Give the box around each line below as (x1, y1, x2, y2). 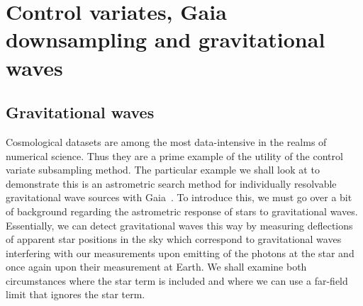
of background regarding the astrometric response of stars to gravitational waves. (6, 203, 358, 218)
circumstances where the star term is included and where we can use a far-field (6, 273, 348, 288)
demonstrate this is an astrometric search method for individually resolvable (6, 176, 337, 191)
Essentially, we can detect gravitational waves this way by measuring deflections (6, 217, 353, 232)
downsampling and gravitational (6, 25, 325, 54)
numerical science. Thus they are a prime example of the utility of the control (6, 148, 343, 163)
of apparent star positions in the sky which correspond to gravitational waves (6, 232, 342, 246)
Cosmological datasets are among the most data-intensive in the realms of (6, 134, 327, 149)
